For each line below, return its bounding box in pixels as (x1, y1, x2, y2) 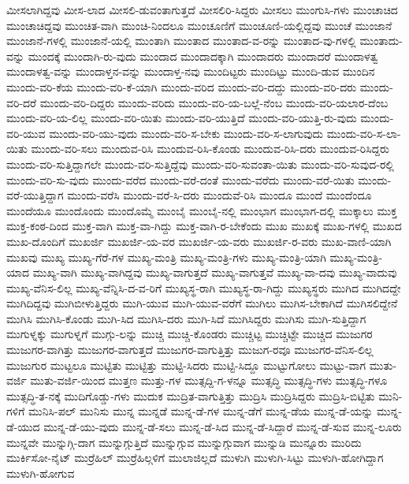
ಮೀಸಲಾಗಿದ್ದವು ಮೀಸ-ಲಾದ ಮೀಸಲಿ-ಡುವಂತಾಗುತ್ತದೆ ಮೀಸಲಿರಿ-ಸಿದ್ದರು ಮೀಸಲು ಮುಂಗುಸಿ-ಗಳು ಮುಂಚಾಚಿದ (6, 2, 398, 17)
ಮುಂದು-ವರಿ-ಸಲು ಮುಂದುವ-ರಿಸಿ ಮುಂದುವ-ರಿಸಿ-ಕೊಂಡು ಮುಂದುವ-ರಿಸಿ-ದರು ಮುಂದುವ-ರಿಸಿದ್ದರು (31, 140, 389, 157)
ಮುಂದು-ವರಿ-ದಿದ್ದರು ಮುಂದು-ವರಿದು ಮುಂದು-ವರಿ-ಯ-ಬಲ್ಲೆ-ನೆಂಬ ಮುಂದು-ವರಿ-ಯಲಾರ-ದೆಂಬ (39, 94, 389, 110)
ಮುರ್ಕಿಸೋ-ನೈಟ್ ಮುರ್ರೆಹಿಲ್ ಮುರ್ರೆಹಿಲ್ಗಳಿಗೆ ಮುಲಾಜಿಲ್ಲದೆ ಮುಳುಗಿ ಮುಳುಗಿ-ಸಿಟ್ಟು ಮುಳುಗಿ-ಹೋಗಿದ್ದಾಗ (6, 449, 384, 466)
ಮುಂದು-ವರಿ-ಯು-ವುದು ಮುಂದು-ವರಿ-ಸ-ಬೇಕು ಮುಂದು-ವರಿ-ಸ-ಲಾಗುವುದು (49, 125, 324, 141)
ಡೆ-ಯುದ (6, 419, 40, 435)
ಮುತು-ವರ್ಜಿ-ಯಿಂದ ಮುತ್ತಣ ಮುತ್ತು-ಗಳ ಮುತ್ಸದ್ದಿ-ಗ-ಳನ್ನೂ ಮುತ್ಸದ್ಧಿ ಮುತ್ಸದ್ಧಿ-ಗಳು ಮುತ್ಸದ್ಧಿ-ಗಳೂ (30, 372, 388, 389)
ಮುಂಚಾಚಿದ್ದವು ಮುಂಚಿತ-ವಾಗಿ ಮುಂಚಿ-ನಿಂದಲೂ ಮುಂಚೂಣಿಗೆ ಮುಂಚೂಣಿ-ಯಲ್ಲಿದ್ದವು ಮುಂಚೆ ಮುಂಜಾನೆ (6, 17, 392, 33)
